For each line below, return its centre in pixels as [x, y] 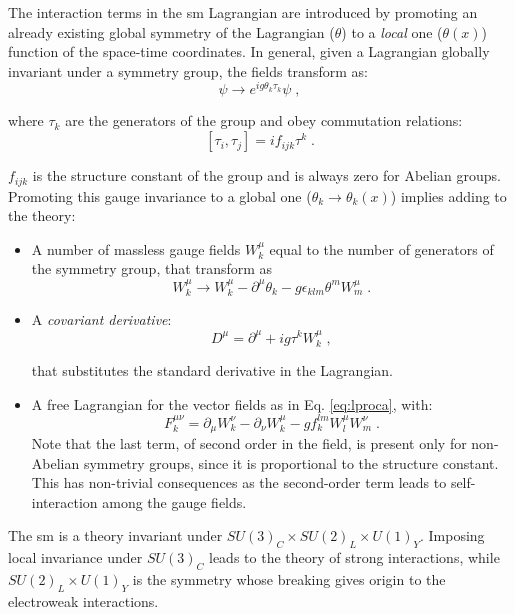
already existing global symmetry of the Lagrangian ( [171, 31]
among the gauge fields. [174, 501]
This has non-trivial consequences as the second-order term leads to [239, 482]
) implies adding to [448, 195]
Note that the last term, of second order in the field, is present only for [249, 443]
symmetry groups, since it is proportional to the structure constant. [291, 462]
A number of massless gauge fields [136, 248]
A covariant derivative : [101, 319]
